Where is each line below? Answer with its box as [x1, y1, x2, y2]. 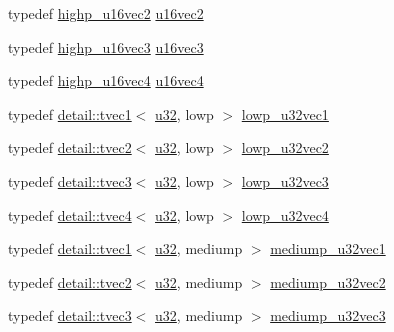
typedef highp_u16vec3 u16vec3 [8, 36, 204, 57]
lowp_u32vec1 [241, 103, 329, 124]
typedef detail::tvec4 [8, 204, 132, 225]
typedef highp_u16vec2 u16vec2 [8, 3, 204, 23]
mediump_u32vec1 [270, 238, 386, 259]
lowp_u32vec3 [241, 170, 329, 191]
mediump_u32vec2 [270, 271, 386, 292]
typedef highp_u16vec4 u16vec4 [8, 70, 204, 91]
